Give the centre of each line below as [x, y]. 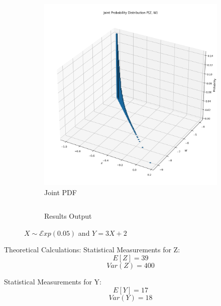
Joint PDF [61, 192]
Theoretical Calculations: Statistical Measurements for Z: [92, 250]
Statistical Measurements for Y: [53, 281]
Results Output [68, 216]
